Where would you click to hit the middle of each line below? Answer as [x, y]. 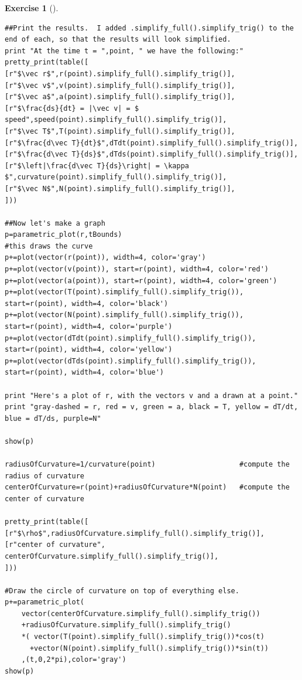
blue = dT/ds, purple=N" [53, 418]
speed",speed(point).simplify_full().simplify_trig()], [116, 120]
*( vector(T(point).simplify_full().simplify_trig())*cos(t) [143, 637]
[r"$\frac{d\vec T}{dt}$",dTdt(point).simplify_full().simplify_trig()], [152, 143]
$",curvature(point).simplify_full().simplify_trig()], [116, 177]
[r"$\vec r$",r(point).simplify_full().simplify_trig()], [120, 74]
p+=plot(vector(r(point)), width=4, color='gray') [105, 258]
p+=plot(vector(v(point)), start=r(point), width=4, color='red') [137, 269]
